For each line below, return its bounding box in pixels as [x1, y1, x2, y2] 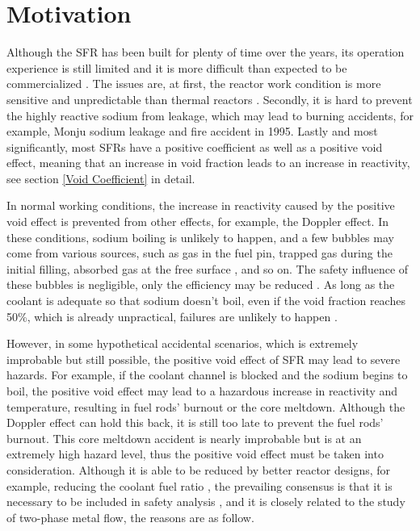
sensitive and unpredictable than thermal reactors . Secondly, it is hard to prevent [6, 90, 413, 107]
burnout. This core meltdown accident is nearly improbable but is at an [6, 429, 362, 446]
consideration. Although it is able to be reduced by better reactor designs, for [6, 461, 391, 478]
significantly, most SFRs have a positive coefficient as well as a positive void [6, 138, 383, 155]
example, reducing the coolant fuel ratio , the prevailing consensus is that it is [6, 477, 393, 494]
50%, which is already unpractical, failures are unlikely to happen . [6, 307, 338, 324]
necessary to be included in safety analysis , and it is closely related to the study [6, 493, 405, 510]
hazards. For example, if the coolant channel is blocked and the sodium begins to [6, 366, 408, 383]
